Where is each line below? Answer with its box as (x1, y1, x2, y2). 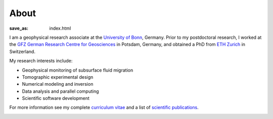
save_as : (9, 25, 29, 31)
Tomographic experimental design (22, 74, 94, 80)
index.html (49, 25, 71, 31)
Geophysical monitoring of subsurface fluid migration (22, 67, 133, 73)
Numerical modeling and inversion (22, 81, 94, 87)
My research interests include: (9, 58, 73, 64)
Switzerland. (9, 48, 35, 54)
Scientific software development (22, 95, 89, 101)
